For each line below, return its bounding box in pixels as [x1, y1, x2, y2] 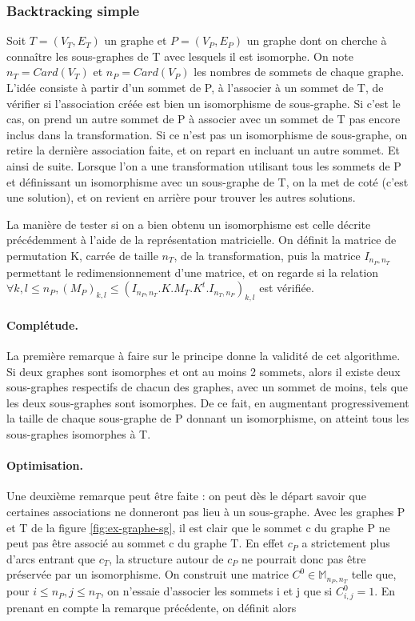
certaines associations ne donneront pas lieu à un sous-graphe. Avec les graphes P [6, 503, 405, 519]
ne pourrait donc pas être [241, 550, 366, 567]
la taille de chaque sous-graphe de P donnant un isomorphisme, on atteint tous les [6, 410, 409, 427]
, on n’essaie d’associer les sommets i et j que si [100, 583, 333, 599]
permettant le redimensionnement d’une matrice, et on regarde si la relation [6, 263, 379, 280]
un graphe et [104, 32, 167, 49]
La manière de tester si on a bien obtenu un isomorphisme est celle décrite [6, 215, 371, 232]
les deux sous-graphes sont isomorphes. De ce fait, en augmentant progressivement [6, 394, 409, 411]
